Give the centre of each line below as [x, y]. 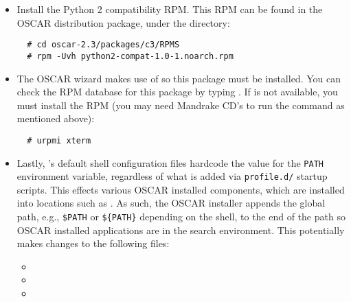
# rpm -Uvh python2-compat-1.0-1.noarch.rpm [130, 56]
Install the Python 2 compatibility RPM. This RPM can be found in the [170, 9]
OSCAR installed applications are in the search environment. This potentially [181, 230]
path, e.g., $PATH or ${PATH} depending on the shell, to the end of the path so [181, 217]
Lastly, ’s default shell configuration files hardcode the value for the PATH [170, 162]
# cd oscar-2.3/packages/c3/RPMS [103, 45]
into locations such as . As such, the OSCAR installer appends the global [171, 203]
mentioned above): [56, 118]
